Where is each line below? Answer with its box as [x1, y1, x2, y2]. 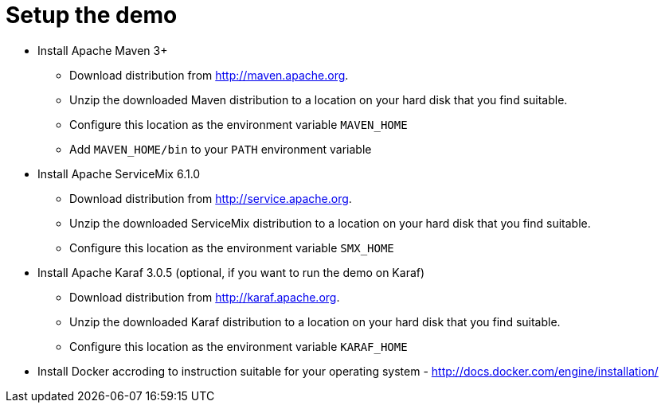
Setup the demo [6, 2, 178, 29]
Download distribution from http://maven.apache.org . [69, 68, 349, 82]
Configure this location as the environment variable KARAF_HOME [69, 339, 408, 353]
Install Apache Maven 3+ [37, 43, 168, 57]
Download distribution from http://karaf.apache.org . [69, 290, 340, 304]
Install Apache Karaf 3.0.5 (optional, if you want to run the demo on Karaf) [37, 265, 425, 279]
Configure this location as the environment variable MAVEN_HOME [69, 117, 408, 131]
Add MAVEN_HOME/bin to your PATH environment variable [69, 142, 372, 156]
